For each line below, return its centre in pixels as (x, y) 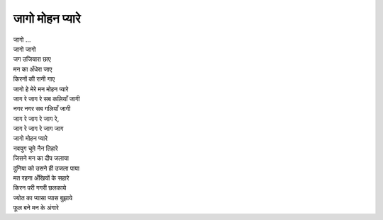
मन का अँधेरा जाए (33, 69)
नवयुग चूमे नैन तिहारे (35, 148)
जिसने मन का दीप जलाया (41, 158)
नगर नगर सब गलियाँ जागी (42, 109)
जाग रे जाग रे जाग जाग (38, 129)
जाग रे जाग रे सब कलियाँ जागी (46, 98)
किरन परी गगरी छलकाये (40, 188)
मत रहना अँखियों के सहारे (41, 178)
